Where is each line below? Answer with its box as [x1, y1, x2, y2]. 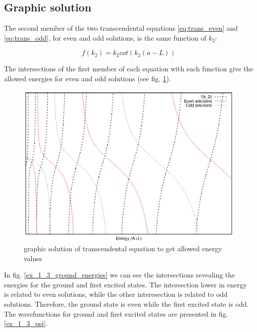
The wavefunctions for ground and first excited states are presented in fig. [4, 308, 228, 319]
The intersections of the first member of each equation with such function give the [4, 63, 254, 74]
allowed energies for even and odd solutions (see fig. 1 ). [4, 73, 171, 83]
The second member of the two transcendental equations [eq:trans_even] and [4, 23, 238, 33]
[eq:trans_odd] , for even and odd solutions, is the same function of [4, 32, 206, 43]
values [24, 253, 43, 263]
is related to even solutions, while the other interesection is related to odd [4, 289, 228, 299]
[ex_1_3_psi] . [4, 318, 48, 329]
